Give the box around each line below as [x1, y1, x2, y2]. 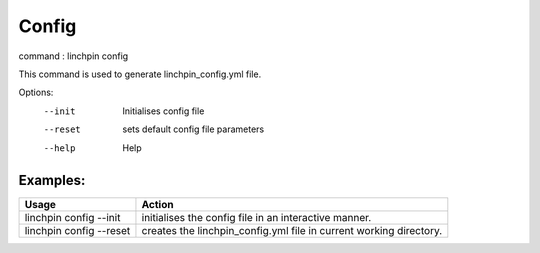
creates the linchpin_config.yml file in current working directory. [141, 224, 443, 238]
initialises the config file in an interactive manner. [141, 211, 372, 225]
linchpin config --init [24, 211, 121, 225]
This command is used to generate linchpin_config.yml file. [18, 68, 262, 80]
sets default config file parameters [122, 123, 265, 135]
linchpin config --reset [24, 224, 131, 238]
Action [141, 198, 174, 212]
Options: [18, 86, 54, 99]
